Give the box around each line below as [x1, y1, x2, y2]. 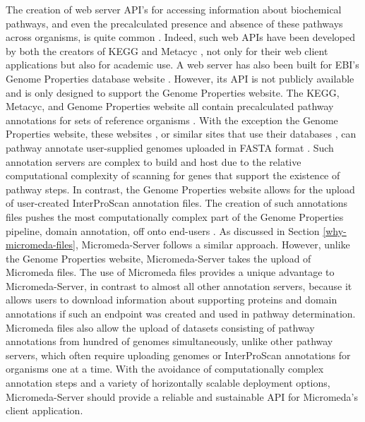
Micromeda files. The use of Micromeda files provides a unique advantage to [6, 265, 335, 279]
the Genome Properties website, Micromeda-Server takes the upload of [6, 251, 311, 265]
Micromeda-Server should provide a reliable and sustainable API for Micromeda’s [6, 389, 358, 404]
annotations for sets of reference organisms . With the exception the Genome [6, 112, 338, 127]
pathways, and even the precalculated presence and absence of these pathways [6, 16, 343, 30]
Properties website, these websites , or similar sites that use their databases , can [6, 126, 357, 141]
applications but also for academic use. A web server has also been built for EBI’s [6, 57, 359, 72]
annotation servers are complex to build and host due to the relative [6, 154, 301, 169]
